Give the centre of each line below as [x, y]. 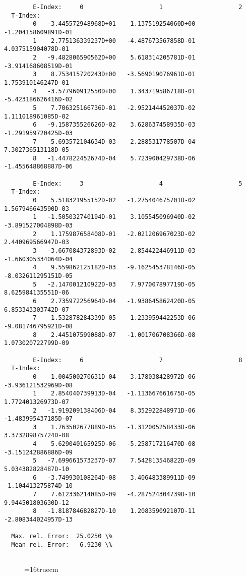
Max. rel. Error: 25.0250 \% [62, 536]
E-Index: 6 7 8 [138, 360]
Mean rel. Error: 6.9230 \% [62, 545]
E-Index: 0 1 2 [138, 7]
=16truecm [41, 569]
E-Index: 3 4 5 [138, 183]
